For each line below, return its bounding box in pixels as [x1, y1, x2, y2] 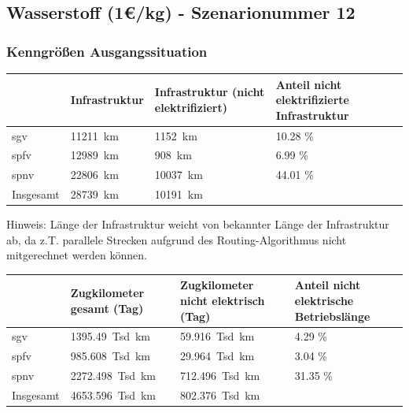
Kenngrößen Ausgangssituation [6, 41, 208, 61]
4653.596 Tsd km [70, 387, 157, 403]
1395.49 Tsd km [70, 328, 151, 344]
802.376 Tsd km [180, 387, 260, 403]
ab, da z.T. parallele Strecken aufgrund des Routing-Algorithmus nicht [6, 231, 347, 247]
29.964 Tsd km [180, 348, 255, 364]
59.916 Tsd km [180, 328, 255, 344]
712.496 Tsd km [180, 367, 260, 384]
